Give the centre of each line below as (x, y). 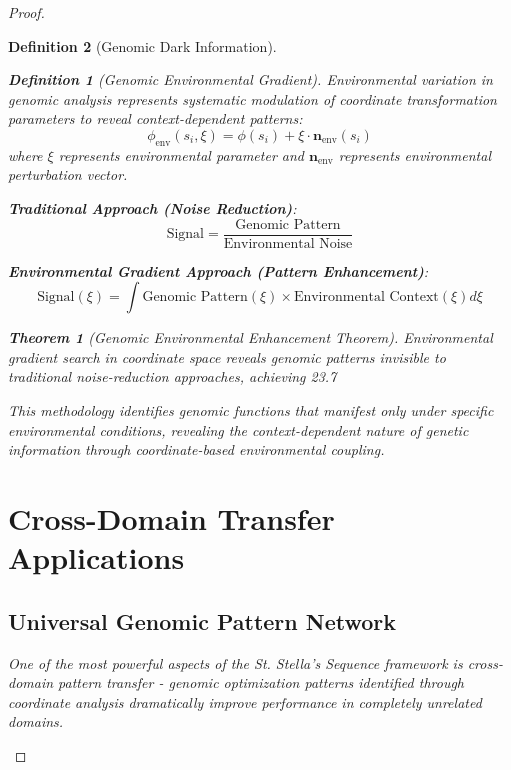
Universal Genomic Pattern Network (202, 620)
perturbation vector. (68, 174)
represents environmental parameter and (181, 154)
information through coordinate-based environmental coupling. (196, 449)
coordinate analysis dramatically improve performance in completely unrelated (245, 701)
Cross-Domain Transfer (171, 517)
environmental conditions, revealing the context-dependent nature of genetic (238, 429)
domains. (36, 721)
